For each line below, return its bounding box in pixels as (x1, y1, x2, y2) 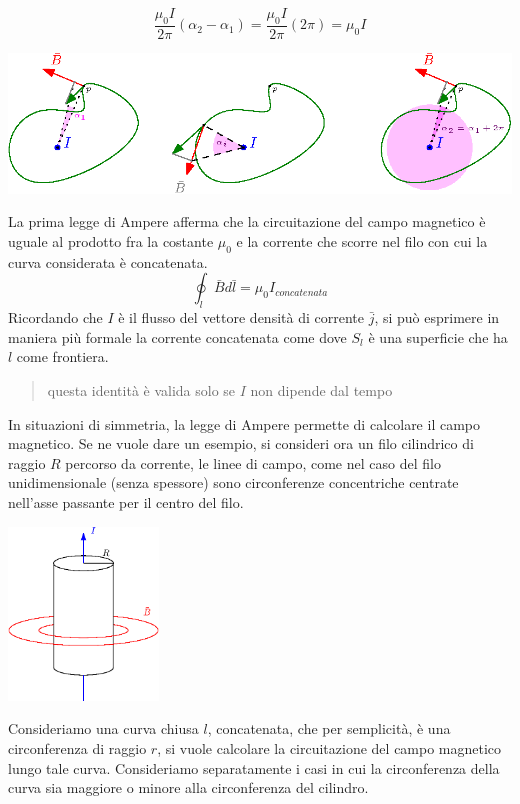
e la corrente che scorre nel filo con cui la (236, 231, 488, 251)
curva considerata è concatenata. (8, 251, 208, 272)
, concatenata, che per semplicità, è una (207, 718, 451, 739)
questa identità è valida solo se (47, 379, 236, 400)
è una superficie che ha (368, 326, 508, 347)
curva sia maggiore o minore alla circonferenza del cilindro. (8, 777, 369, 798)
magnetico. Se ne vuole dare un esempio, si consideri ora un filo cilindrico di (8, 433, 474, 454)
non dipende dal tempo (250, 379, 393, 400)
